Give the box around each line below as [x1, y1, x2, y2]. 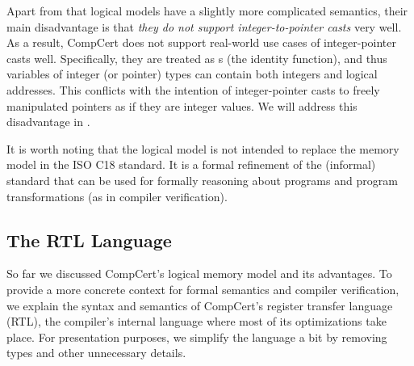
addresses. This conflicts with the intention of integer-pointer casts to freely [6, 81, 380, 98]
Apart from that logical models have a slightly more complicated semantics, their [6, 2, 408, 19]
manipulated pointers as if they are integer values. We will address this [6, 97, 358, 114]
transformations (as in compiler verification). [6, 187, 228, 204]
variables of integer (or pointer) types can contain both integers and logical [6, 65, 378, 82]
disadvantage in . [6, 113, 90, 130]
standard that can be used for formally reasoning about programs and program [6, 171, 398, 188]
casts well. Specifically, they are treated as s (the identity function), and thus [6, 49, 387, 66]
